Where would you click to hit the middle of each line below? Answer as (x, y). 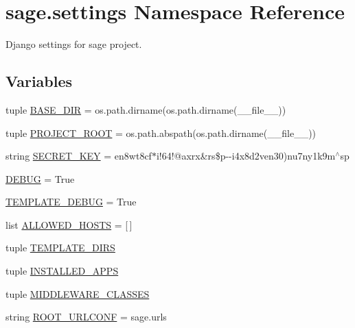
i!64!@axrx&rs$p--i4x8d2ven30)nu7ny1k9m (246, 156)
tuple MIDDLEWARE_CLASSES (78, 293)
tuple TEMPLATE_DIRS (60, 248)
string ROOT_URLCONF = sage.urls (86, 317)
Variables (39, 81)
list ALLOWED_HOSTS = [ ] (69, 224)
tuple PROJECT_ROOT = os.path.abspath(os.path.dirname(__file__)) (161, 133)
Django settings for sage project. (74, 44)
